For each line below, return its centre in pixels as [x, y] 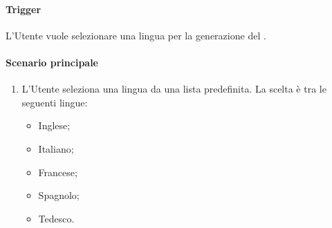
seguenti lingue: [55, 102]
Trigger [24, 9]
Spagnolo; [59, 195]
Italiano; [56, 148]
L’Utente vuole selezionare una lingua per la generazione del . [136, 35]
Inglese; [54, 125]
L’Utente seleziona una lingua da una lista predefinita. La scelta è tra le [174, 89]
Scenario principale [52, 62]
